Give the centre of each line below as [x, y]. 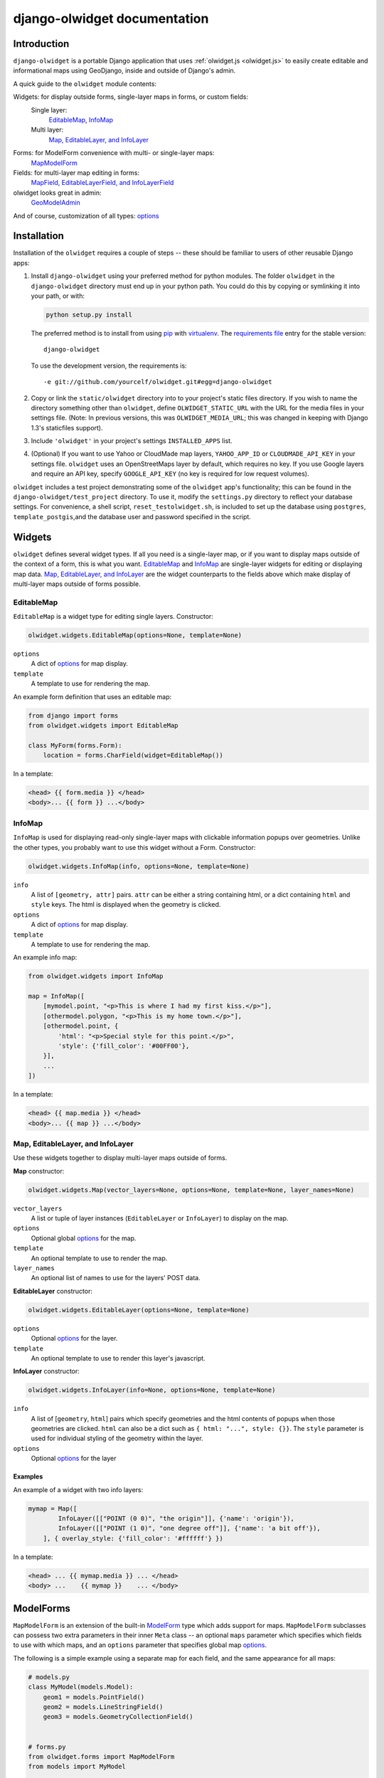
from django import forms [73, 715]
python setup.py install [89, 314]
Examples [28, 1476]
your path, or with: [58, 296]
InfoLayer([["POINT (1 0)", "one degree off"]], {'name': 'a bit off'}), [190, 1528]
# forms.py [47, 1747]
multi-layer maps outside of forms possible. [77, 584]
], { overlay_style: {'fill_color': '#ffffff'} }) [133, 1538]
